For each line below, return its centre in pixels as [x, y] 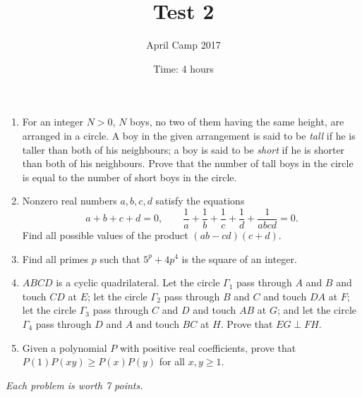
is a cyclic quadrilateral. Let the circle [138, 282]
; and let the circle [316, 310]
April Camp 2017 [183, 45]
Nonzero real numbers [70, 201]
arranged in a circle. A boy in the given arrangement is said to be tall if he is [189, 135]
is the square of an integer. [239, 258]
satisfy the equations [200, 201]
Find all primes [55, 258]
